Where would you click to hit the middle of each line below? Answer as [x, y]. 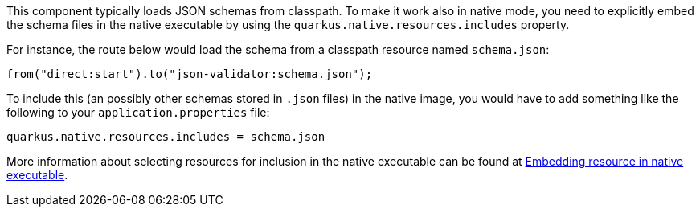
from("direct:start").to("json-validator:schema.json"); [190, 74]
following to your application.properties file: [138, 112]
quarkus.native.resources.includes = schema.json [166, 137]
